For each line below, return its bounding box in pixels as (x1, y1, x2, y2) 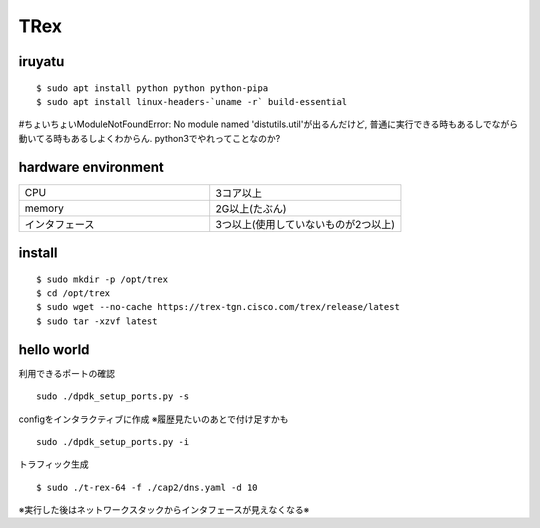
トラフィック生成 (18, 458, 89, 470)
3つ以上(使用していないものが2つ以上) (215, 217, 395, 231)
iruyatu (18, 53, 65, 70)
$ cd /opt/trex (36, 288, 111, 299)
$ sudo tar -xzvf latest (36, 315, 158, 327)
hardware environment (18, 158, 164, 175)
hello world (18, 341, 90, 358)
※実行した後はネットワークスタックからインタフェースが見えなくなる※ (18, 504, 310, 516)
